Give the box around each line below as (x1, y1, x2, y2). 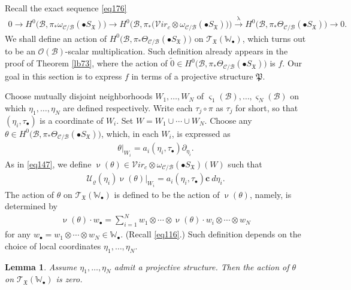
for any (5, 228, 31, 240)
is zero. (56, 273, 83, 285)
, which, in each (101, 127, 159, 139)
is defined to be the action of (114, 188, 220, 200)
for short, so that (235, 101, 298, 114)
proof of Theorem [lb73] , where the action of (5, 57, 168, 69)
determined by (5, 200, 58, 212)
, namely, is (249, 188, 292, 200)
